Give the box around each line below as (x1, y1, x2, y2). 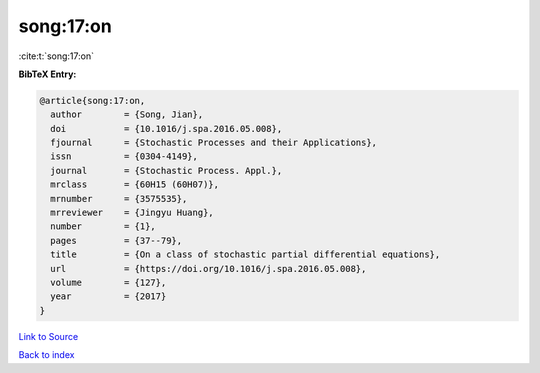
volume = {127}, (50, 277, 167, 288)
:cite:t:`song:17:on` (18, 50, 95, 62)
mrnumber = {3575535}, (50, 193, 188, 204)
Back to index (18, 349, 75, 361)
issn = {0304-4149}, (50, 151, 199, 162)
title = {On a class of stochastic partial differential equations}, (50, 249, 441, 260)
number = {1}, (50, 221, 157, 232)
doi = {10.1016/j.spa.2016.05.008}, (50, 123, 283, 134)
